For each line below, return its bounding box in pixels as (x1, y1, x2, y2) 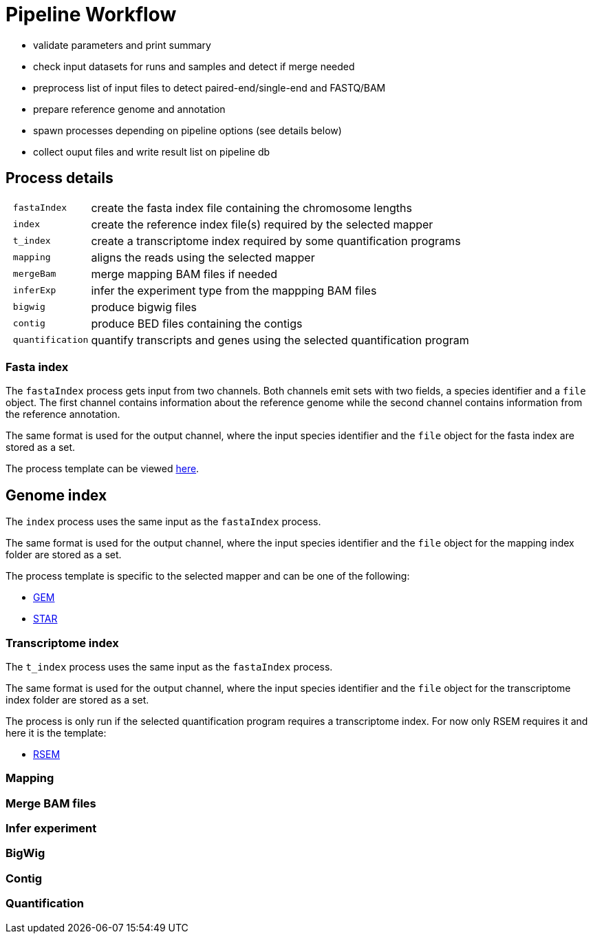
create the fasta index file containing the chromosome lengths (91, 200, 412, 215)
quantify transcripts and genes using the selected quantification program (91, 333, 469, 347)
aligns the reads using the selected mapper (91, 250, 315, 264)
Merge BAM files (6, 796, 96, 810)
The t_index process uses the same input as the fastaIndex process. (6, 660, 333, 673)
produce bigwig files (91, 299, 197, 314)
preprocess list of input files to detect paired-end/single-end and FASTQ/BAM (33, 81, 386, 94)
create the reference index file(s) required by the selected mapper (91, 217, 433, 231)
